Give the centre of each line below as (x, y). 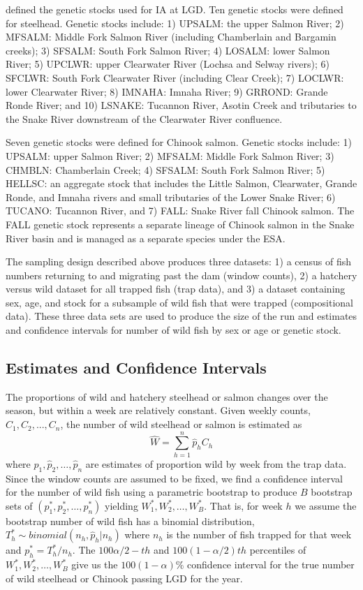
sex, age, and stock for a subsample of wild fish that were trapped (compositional (179, 302)
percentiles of (278, 550)
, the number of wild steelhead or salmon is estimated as (181, 424)
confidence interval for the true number (271, 565)
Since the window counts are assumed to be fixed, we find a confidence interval (174, 478)
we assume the (326, 505)
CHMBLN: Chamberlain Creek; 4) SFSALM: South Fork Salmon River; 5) (165, 169)
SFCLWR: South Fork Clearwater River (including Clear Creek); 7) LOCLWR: (175, 77)
